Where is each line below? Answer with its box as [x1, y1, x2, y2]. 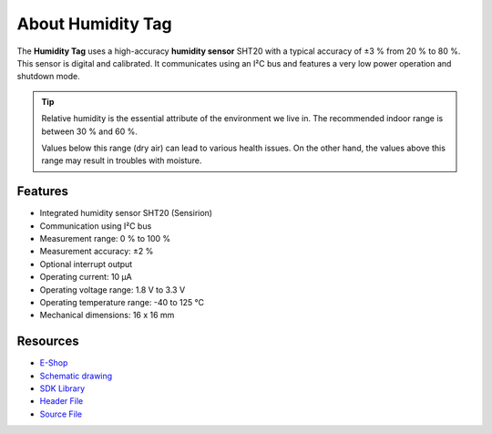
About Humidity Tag [16, 14, 172, 34]
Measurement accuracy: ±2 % [39, 246, 154, 257]
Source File [39, 408, 82, 419]
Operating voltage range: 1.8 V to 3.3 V [39, 284, 186, 295]
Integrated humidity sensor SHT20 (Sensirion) [39, 208, 213, 219]
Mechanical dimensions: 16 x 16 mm [39, 310, 175, 321]
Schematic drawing [39, 370, 113, 381]
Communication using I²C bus [39, 220, 152, 232]
